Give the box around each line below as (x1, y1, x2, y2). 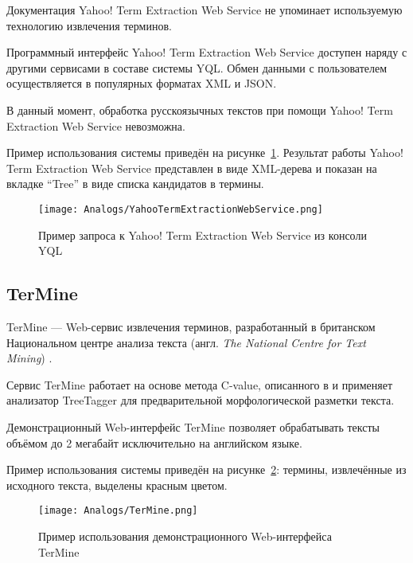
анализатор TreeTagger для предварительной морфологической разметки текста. (6, 392, 395, 409)
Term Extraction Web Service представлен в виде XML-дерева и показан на (6, 159, 377, 176)
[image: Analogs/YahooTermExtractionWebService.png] (38, 203, 323, 215)
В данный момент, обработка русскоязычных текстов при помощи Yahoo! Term (6, 101, 393, 118)
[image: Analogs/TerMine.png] (38, 505, 198, 517)
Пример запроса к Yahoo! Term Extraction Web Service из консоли (38, 226, 367, 243)
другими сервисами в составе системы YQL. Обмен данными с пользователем (6, 59, 388, 76)
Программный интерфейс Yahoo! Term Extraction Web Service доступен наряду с (6, 44, 407, 61)
